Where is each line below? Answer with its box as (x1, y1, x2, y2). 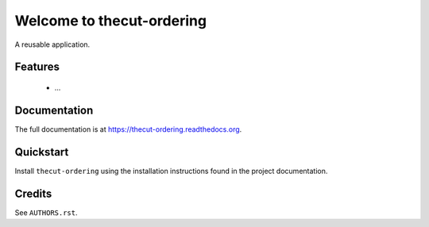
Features (14, 60, 60, 74)
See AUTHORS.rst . (14, 207, 79, 217)
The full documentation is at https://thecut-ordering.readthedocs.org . (14, 124, 242, 134)
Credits (14, 187, 52, 200)
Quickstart (14, 145, 69, 159)
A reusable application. (14, 40, 91, 49)
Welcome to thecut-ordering (14, 12, 207, 29)
